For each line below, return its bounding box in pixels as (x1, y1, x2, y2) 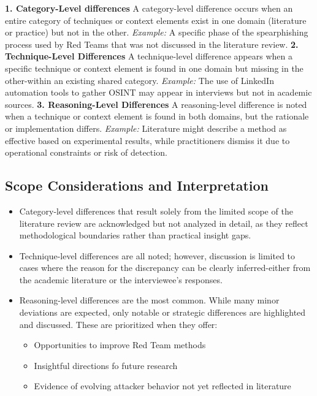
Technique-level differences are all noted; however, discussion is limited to (19, 249, 296, 262)
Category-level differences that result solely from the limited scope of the (19, 204, 293, 217)
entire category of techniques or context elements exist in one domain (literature (5, 13, 307, 26)
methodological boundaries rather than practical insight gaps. (19, 229, 251, 242)
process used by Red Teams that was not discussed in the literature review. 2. (5, 37, 299, 50)
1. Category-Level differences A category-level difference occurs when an (5, 2, 293, 14)
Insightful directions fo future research (34, 359, 178, 371)
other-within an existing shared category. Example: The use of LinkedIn (5, 74, 274, 86)
